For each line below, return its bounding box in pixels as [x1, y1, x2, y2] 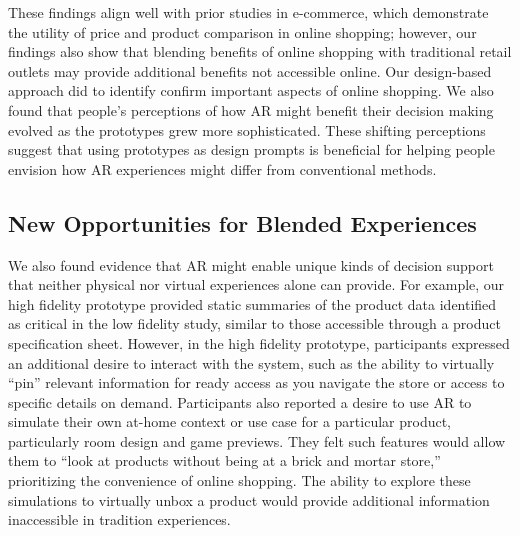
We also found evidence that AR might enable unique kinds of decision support [8, 254, 494, 275]
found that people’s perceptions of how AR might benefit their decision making [8, 99, 494, 120]
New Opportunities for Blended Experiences [8, 207, 477, 238]
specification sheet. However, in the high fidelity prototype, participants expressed [8, 332, 510, 353]
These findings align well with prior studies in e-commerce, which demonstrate [8, 2, 489, 22]
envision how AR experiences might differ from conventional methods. [8, 158, 437, 179]
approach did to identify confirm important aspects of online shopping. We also [8, 80, 494, 101]
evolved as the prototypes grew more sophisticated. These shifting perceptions [8, 119, 486, 140]
